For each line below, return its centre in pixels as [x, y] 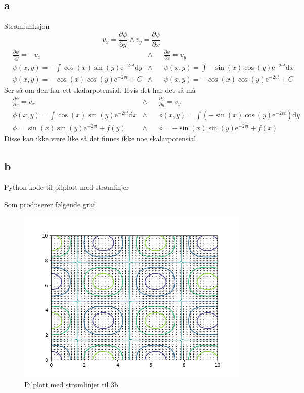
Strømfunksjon [27, 26]
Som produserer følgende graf [50, 204]
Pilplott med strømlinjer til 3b [71, 384]
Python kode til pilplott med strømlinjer [67, 187]
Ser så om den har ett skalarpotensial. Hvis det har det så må [100, 89]
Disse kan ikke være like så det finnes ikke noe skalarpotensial [100, 139]
